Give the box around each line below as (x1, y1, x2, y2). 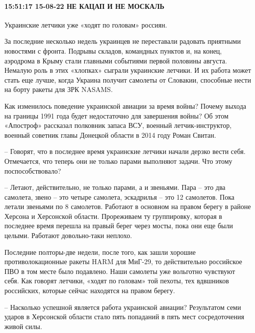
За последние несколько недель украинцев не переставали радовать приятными (4, 36, 241, 46)
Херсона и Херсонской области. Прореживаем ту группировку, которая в (4, 211, 222, 221)
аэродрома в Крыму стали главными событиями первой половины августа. (4, 55, 227, 65)
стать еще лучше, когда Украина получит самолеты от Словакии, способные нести (4, 74, 251, 85)
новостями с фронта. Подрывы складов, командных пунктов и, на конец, (4, 45, 222, 56)
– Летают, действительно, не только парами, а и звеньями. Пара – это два (4, 182, 226, 192)
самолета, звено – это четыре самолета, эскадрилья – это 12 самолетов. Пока (4, 191, 234, 202)
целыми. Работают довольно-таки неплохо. (4, 230, 132, 241)
